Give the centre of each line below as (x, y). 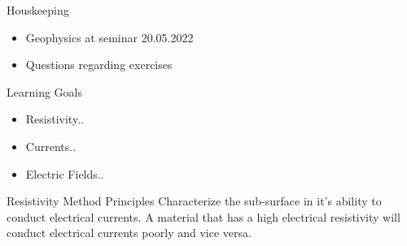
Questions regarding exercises (99, 65)
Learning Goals (44, 91)
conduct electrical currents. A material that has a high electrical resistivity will (203, 216)
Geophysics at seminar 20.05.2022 (109, 37)
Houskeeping (38, 10)
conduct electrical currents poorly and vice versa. (129, 233)
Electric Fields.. (65, 173)
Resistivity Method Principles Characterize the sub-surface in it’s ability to (194, 201)
